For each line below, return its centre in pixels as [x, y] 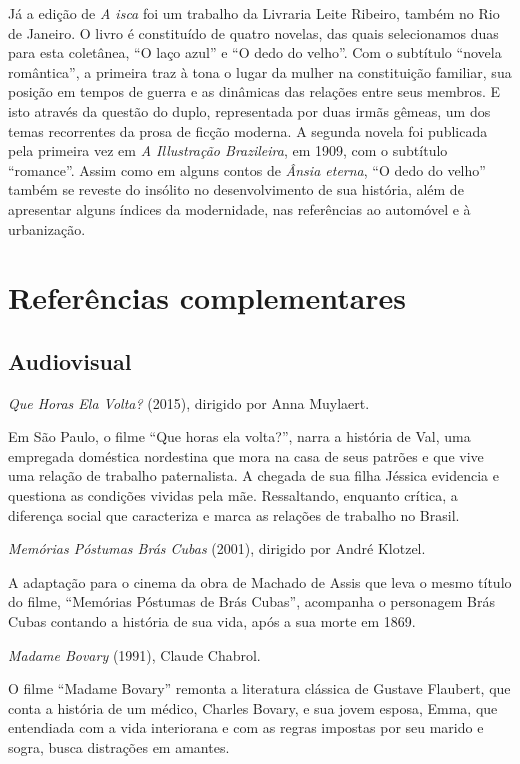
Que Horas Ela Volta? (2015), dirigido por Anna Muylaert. [189, 402]
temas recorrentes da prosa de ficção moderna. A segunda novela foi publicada [248, 130]
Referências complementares [207, 297]
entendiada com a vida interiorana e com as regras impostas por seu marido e [246, 727]
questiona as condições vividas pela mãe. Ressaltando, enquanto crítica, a [233, 495]
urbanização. [47, 228]
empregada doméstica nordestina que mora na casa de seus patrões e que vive [246, 455]
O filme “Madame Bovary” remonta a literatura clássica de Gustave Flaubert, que [259, 688]
